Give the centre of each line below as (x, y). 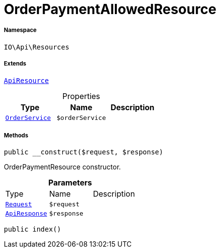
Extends (15, 64)
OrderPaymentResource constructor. (63, 167)
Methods (16, 135)
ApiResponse (26, 214)
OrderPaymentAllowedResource (110, 9)
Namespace (20, 30)
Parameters (70, 183)
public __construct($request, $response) (84, 152)
